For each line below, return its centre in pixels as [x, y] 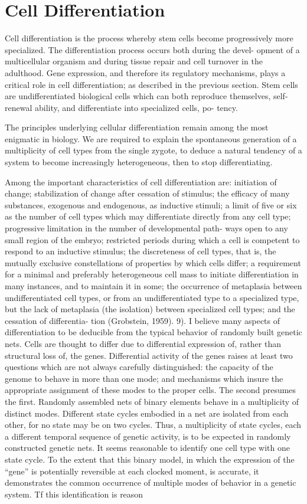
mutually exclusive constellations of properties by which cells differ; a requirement [153, 262]
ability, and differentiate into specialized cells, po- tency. [136, 107]
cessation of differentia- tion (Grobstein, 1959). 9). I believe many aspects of [143, 320]
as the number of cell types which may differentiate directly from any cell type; [148, 216]
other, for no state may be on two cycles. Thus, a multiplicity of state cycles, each [153, 425]
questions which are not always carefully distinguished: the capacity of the [139, 367]
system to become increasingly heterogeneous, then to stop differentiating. [139, 162]
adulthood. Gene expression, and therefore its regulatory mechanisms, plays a [145, 72]
